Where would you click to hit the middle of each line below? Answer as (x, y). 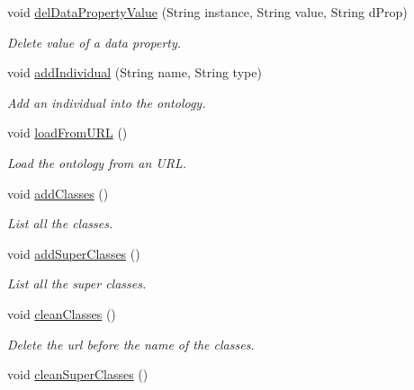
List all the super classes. (77, 284)
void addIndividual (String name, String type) (135, 72)
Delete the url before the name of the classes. (131, 344)
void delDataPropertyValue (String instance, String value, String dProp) (207, 12)
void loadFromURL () (67, 133)
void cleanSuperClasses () (78, 374)
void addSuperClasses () (74, 253)
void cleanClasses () (62, 313)
